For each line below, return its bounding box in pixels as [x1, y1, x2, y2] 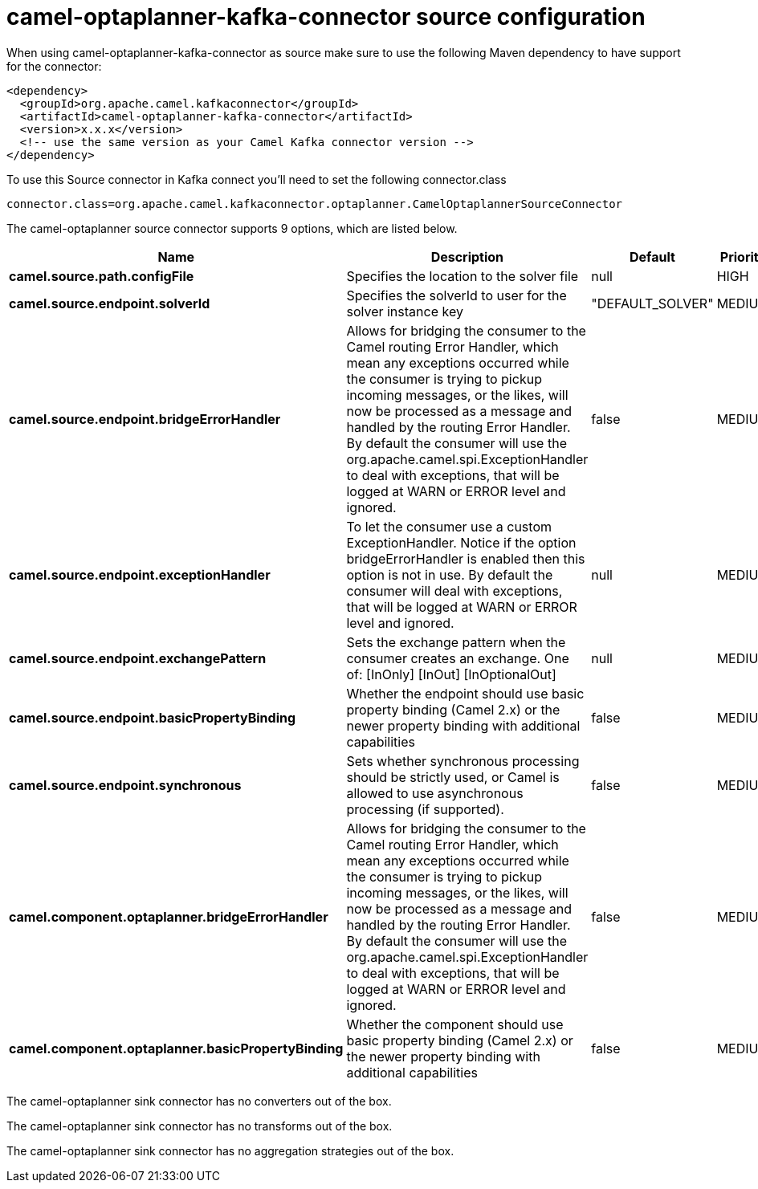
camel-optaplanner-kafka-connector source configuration [6, 3, 646, 31]
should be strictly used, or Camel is [346, 768, 560, 785]
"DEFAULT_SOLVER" [591, 295, 714, 312]
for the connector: [6, 59, 102, 73]
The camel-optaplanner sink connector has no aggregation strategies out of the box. [6, 1143, 454, 1158]
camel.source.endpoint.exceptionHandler [9, 566, 271, 583]
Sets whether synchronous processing [346, 752, 580, 769]
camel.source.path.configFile [9, 267, 194, 284]
